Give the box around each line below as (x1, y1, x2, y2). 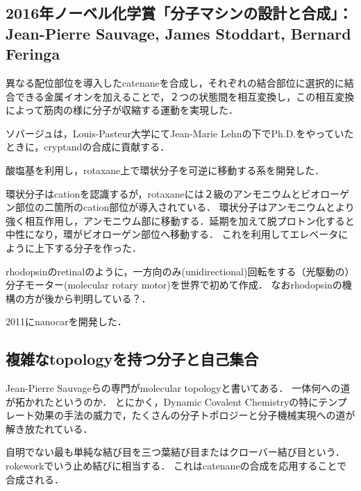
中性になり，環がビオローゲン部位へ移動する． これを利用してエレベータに (6, 227, 349, 241)
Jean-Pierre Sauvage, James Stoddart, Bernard (6, 22, 351, 44)
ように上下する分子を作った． (6, 240, 142, 255)
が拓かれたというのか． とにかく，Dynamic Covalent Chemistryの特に (6, 394, 319, 408)
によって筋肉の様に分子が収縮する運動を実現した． (6, 103, 238, 117)
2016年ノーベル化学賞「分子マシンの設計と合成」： (6, 2, 353, 24)
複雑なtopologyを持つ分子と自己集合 (6, 348, 259, 370)
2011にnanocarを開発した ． (6, 314, 127, 329)
